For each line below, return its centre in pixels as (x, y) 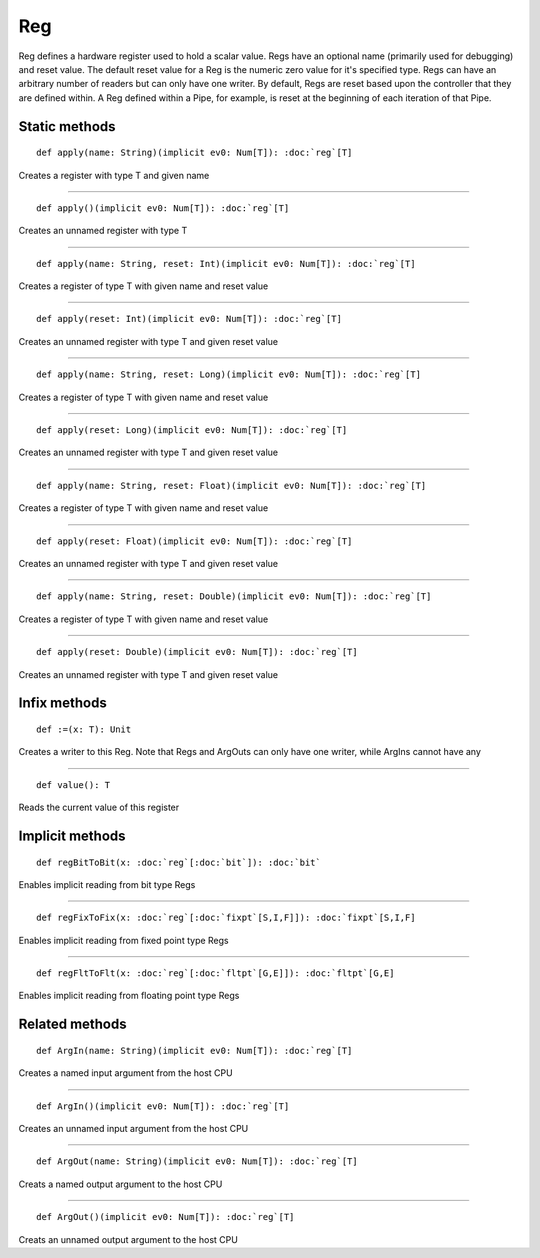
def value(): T (73, 784)
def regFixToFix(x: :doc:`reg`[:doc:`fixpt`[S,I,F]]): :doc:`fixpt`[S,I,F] (226, 918)
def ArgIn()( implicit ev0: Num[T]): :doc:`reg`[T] (163, 1106)
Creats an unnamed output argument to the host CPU (128, 1239)
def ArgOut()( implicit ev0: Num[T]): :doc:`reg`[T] (165, 1217)
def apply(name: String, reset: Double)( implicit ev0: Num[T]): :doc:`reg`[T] (234, 596)
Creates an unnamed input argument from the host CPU (133, 1129)
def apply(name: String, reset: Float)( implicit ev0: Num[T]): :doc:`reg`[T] (231, 485)
